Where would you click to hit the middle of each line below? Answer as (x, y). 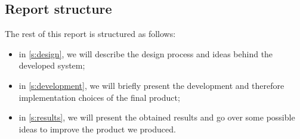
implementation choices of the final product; (99, 97)
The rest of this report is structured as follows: (90, 34)
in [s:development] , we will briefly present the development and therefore (151, 85)
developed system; (52, 65)
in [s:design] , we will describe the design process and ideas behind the (146, 53)
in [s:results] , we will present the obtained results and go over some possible (157, 117)
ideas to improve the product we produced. (97, 129)
